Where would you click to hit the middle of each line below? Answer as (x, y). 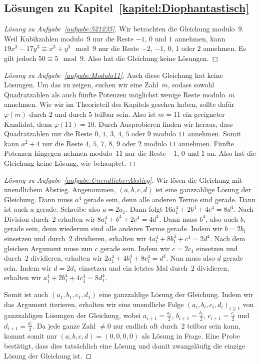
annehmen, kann (200, 38)
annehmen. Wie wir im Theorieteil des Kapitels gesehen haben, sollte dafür (119, 104)
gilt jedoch (20, 58)
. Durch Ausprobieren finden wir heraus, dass (163, 124)
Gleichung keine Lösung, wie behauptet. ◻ (70, 163)
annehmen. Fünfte (206, 143)
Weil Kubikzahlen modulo (44, 38)
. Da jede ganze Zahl (64, 325)
